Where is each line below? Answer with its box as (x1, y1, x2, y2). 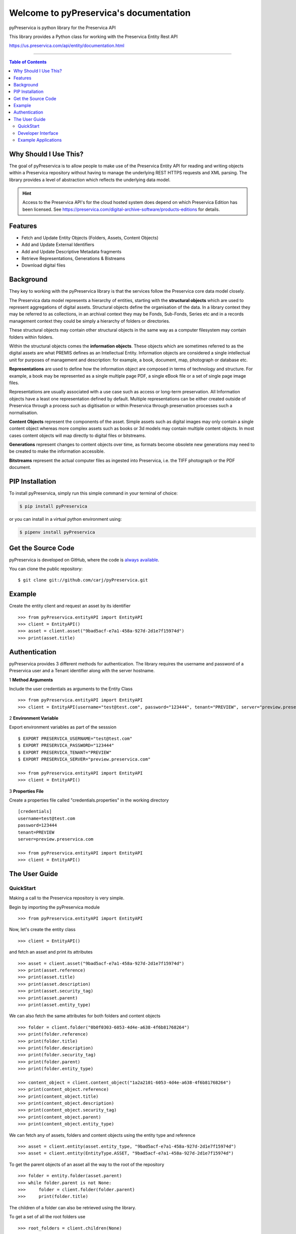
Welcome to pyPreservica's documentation (9, 7, 191, 18)
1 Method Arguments (9, 677, 53, 683)
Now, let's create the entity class (9, 926, 76, 932)
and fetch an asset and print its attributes (9, 949, 93, 955)
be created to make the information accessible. (9, 448, 105, 454)
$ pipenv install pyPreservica (19, 530, 96, 535)
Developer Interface (18, 130, 59, 136)
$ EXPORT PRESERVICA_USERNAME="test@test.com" (18, 735, 133, 741)
